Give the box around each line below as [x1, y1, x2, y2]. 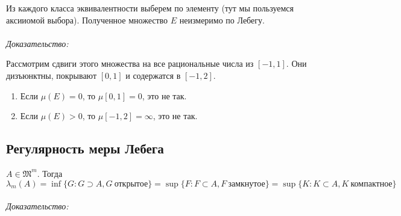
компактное [350, 179, 393, 188]
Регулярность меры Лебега [6, 139, 164, 158]
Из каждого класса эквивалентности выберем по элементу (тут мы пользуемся [6, 2, 294, 14]
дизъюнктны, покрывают [6, 69, 97, 81]
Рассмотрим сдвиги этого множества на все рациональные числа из [6, 57, 254, 70]
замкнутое [228, 179, 265, 188]
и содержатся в [125, 69, 181, 81]
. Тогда [37, 167, 63, 179]
